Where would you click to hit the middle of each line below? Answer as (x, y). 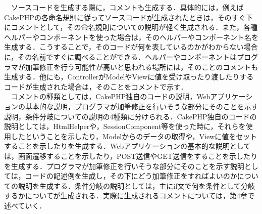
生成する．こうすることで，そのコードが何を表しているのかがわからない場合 (131, 47)
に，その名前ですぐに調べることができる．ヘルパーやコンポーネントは (121, 56)
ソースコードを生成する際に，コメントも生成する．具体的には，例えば (127, 7)
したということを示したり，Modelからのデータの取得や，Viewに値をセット (134, 136)
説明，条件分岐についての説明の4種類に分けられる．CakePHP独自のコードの (130, 116)
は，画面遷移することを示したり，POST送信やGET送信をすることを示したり (131, 156)
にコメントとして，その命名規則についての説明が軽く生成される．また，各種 (131, 27)
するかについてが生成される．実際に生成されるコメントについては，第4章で (129, 196)
